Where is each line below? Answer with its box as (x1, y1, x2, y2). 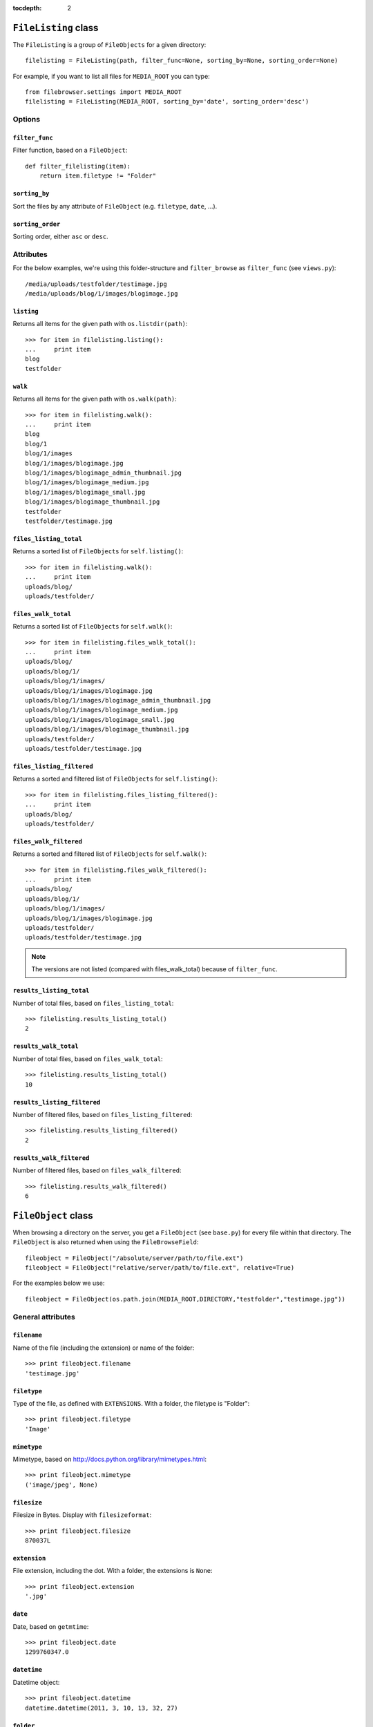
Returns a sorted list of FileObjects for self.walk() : (12, 622, 173, 631)
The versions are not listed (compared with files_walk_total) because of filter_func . (31, 965, 278, 973)
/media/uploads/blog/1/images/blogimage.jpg (25, 289, 179, 297)
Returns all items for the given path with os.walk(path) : (12, 394, 177, 403)
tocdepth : (12, 4, 42, 12)
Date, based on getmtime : (12, 1622, 89, 1630)
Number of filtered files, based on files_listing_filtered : (12, 1110, 193, 1118)
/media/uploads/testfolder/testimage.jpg (25, 280, 167, 288)
